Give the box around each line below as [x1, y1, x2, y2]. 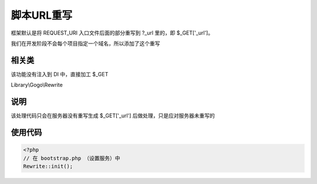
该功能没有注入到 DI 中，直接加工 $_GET [11, 70, 109, 77]
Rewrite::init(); [23, 163, 73, 169]
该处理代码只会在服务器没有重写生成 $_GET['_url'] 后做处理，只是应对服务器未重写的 [11, 112, 215, 120]
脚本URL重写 [11, 9, 73, 22]
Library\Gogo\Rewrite [11, 81, 63, 88]
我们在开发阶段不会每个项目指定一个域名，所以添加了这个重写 [11, 40, 160, 47]
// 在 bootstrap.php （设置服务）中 [23, 155, 120, 161]
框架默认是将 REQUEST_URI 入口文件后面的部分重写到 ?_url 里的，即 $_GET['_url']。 [11, 29, 214, 36]
